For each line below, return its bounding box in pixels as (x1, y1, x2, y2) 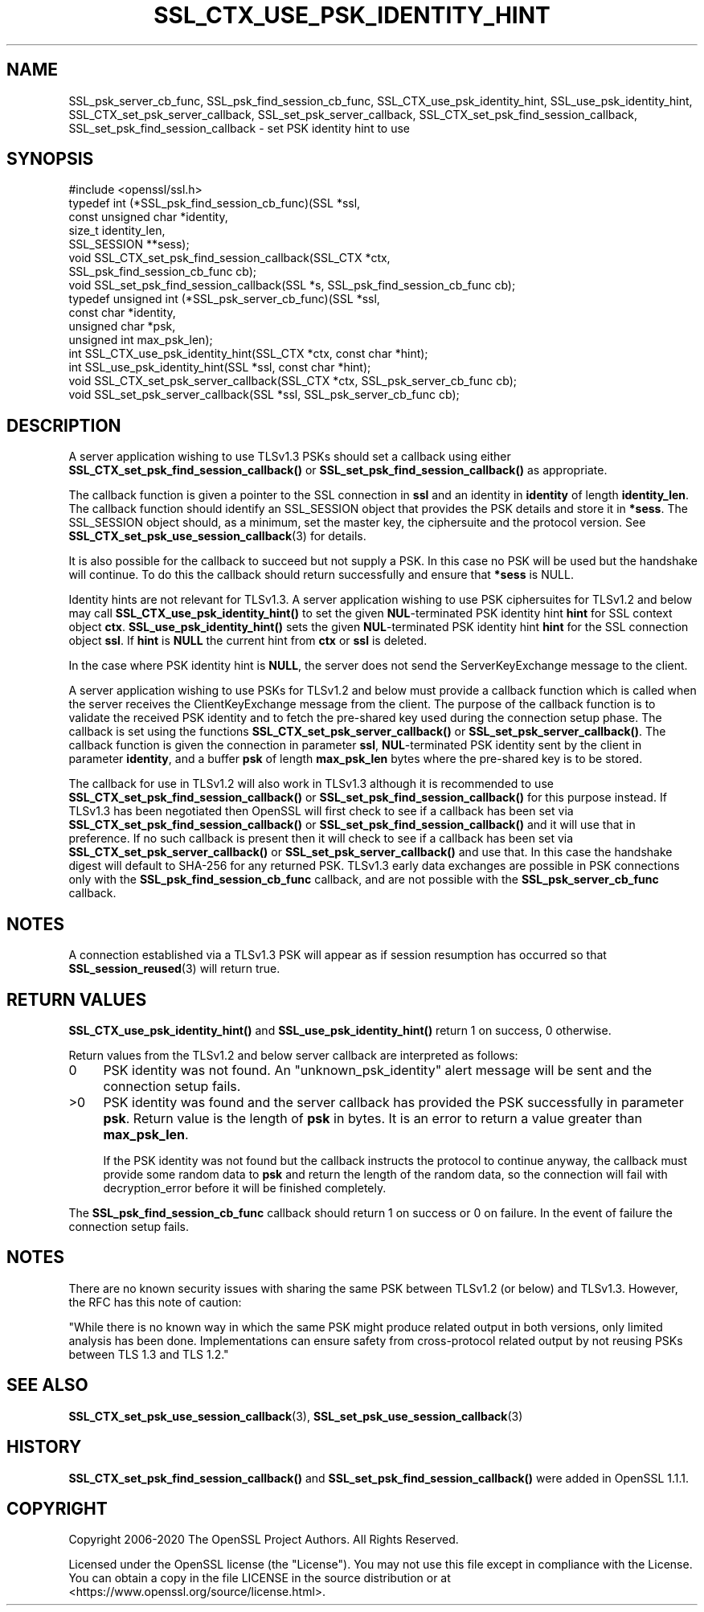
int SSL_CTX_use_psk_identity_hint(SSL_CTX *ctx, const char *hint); (68, 347, 428, 361)
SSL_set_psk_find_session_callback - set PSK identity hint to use (68, 121, 411, 135)
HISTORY (6, 1437, 82, 1458)
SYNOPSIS (6, 149, 94, 170)
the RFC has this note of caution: (68, 1294, 242, 1309)
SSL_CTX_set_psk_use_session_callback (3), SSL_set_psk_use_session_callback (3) (68, 1409, 523, 1423)
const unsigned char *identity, (68, 210, 228, 224)
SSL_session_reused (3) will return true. (68, 962, 280, 976)
